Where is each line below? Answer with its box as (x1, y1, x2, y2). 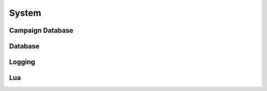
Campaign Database (9, 26, 74, 35)
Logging (9, 58, 36, 66)
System (9, 7, 42, 18)
